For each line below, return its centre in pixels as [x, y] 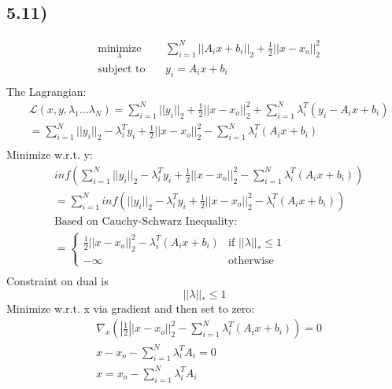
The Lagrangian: [46, 91]
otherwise [251, 261]
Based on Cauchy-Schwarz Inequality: [146, 221]
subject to [122, 69]
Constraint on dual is [57, 280]
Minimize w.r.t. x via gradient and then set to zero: [131, 308]
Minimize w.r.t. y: [50, 154]
